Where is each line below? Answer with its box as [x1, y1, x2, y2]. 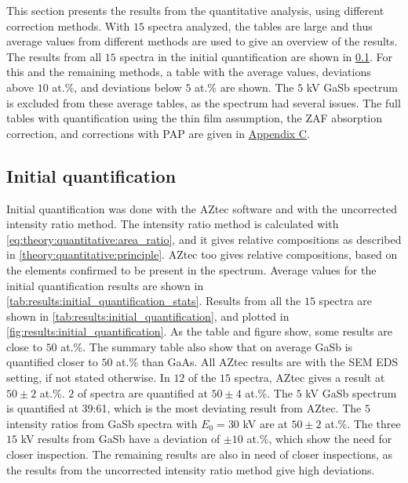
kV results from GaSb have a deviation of [20, 430, 220, 447]
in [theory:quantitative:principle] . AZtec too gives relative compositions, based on [6, 246, 398, 263]
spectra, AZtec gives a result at [234, 369, 385, 386]
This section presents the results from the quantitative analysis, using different [6, 2, 384, 18]
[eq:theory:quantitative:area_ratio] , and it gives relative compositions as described [6, 231, 402, 247]
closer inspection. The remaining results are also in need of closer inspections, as [6, 446, 393, 463]
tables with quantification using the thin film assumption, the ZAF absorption [6, 110, 383, 126]
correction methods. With [6, 17, 130, 34]
